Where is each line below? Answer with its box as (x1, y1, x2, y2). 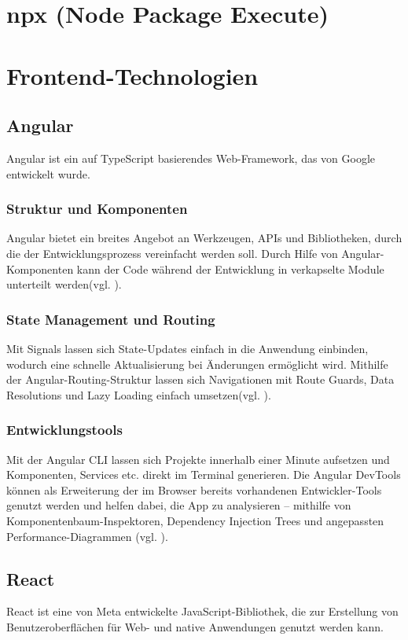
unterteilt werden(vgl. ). (6, 276, 122, 292)
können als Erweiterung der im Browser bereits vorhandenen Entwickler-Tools (6, 481, 382, 498)
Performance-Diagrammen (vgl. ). (6, 528, 168, 544)
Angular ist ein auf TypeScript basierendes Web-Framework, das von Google (6, 149, 376, 166)
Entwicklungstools (6, 420, 123, 440)
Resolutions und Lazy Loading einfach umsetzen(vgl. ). (6, 386, 271, 403)
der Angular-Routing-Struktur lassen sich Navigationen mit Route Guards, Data (6, 371, 395, 388)
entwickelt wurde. (6, 165, 90, 182)
